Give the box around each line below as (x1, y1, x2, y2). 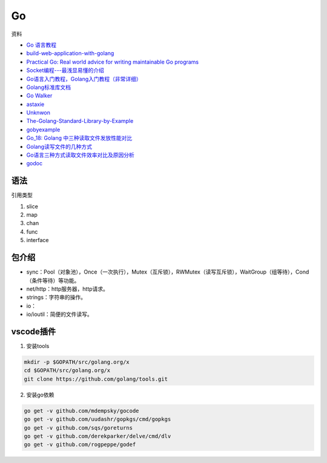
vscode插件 (11, 326, 56, 337)
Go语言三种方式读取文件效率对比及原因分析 (26, 151, 134, 159)
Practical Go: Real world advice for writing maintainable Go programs (26, 58, 199, 65)
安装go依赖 (26, 391, 54, 398)
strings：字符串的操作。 (26, 294, 87, 301)
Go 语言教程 (26, 41, 57, 48)
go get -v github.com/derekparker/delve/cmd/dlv (24, 433, 171, 439)
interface (26, 237, 49, 244)
